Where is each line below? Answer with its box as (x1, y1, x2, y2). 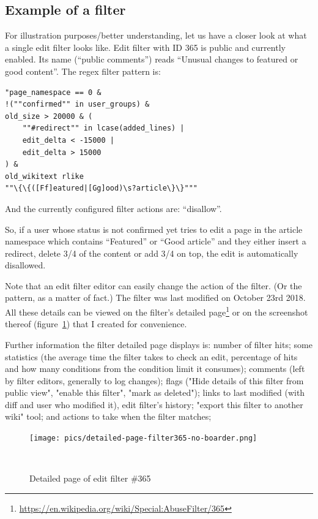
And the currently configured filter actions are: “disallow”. (5, 202, 222, 214)
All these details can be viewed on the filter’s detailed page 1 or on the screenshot (5, 304, 308, 318)
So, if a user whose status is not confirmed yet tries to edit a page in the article (5, 222, 303, 235)
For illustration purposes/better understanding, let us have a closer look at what (5, 29, 307, 42)
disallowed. (5, 259, 46, 271)
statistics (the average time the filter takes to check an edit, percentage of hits (5, 350, 298, 363)
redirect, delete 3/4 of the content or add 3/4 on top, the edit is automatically (5, 246, 298, 259)
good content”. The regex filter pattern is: (5, 64, 161, 77)
